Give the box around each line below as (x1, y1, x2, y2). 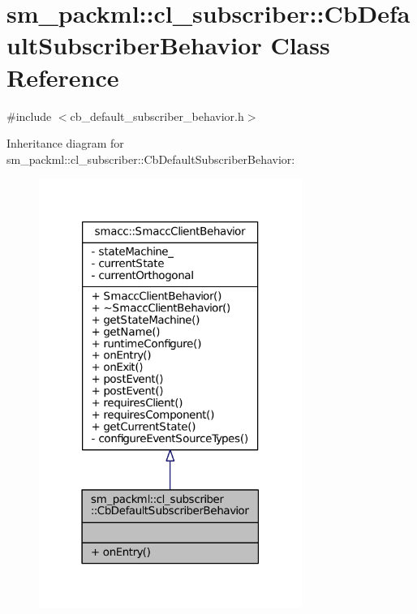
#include (6, 107, 52, 124)
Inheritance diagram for (6, 135, 124, 152)
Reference (6, 60, 119, 93)
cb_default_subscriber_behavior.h (70, 107, 244, 124)
